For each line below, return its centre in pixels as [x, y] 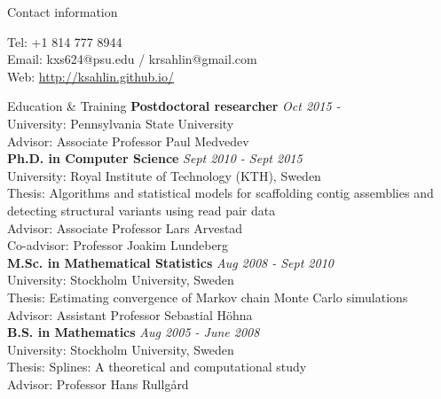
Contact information [63, 12]
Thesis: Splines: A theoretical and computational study [157, 367]
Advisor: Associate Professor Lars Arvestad [125, 227]
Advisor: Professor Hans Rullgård [98, 383]
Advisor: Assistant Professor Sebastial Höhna [130, 314]
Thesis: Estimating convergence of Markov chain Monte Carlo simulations [208, 297]
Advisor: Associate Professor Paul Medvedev [128, 141]
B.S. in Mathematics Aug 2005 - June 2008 [134, 332]
